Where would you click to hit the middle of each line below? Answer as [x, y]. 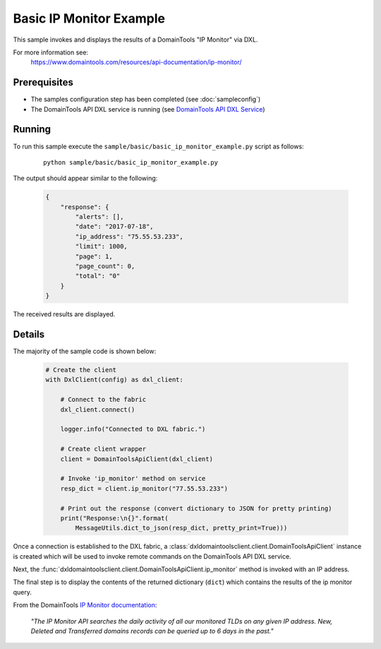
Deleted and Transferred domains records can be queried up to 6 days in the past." [152, 631]
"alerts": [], [99, 217]
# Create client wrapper [103, 449]
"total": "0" [98, 276]
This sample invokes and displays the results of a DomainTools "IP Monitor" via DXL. [135, 40]
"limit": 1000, [102, 246]
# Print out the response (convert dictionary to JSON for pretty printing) [196, 508]
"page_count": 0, [105, 266]
